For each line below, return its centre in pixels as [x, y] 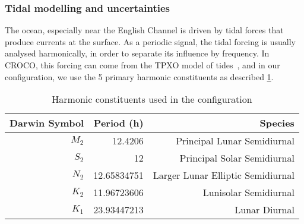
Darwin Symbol [47, 123]
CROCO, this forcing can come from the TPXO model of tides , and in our [142, 65]
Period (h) [118, 123]
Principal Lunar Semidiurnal [235, 141]
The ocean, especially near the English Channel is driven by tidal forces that [144, 30]
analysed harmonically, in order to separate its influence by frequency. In [137, 53]
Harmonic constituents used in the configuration [152, 99]
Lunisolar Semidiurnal [248, 193]
